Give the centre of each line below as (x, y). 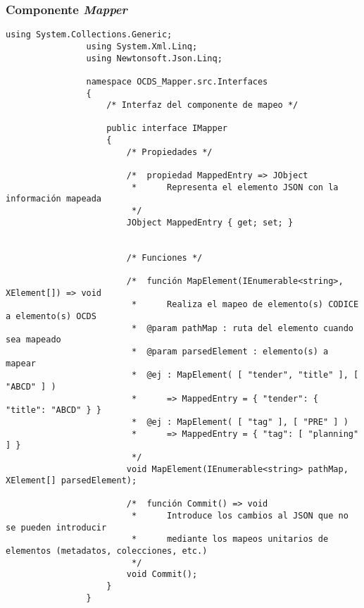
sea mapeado (33, 340)
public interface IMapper (167, 129)
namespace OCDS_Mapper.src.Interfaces (177, 81)
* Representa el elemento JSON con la (235, 187)
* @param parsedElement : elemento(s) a (230, 351)
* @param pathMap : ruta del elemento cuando (242, 328)
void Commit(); (162, 575)
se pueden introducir (56, 527)
